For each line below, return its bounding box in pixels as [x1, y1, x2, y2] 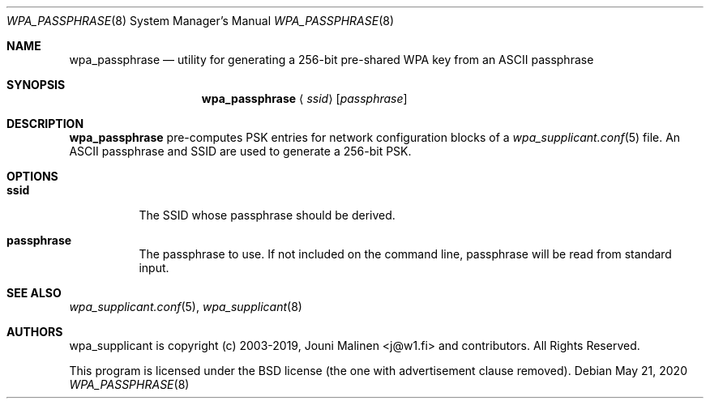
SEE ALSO [6, 286, 62, 300]
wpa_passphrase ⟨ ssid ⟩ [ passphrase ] [201, 92, 408, 105]
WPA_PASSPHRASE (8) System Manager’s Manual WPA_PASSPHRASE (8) [6, 14, 395, 28]
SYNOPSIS [6, 78, 66, 92]
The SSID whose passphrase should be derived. [139, 208, 396, 222]
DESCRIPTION [6, 117, 84, 130]
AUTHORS [6, 325, 63, 339]
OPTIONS [6, 169, 58, 183]
